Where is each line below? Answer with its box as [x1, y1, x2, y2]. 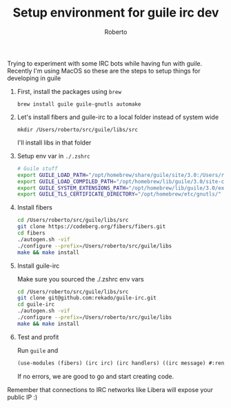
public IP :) [7, 393, 38, 401]
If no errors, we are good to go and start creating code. [17, 372, 174, 380]
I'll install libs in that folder [17, 138, 92, 147]
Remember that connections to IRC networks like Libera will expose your [7, 385, 214, 393]
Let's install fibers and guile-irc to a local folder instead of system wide [17, 113, 219, 121]
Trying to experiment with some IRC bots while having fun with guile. [7, 59, 203, 67]
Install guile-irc [17, 261, 60, 270]
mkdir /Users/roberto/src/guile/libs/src [17, 126, 138, 133]
